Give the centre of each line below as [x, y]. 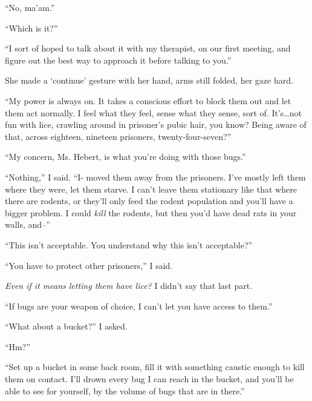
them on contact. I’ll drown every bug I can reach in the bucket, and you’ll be [149, 379]
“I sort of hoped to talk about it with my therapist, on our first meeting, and [148, 48]
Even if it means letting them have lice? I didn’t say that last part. [129, 286]
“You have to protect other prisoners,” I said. [89, 265]
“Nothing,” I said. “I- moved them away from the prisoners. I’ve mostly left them [155, 177]
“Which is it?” [31, 28]
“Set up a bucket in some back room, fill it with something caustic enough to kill [155, 367]
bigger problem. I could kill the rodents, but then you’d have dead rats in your [151, 212]
